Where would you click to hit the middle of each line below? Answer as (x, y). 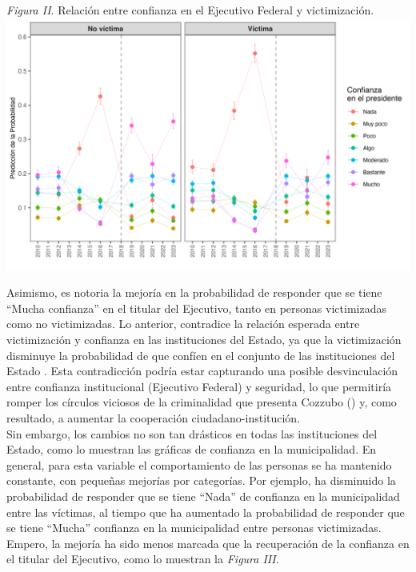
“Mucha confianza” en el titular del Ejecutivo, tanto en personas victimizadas (196, 308)
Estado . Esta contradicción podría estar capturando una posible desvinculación (202, 371)
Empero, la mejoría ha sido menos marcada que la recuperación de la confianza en (208, 543)
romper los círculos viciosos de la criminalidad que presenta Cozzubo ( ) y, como (202, 402)
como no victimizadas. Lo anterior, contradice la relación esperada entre (183, 324)
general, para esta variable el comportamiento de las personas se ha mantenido (199, 464)
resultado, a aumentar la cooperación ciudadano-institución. (154, 417)
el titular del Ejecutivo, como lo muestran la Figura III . (143, 559)
